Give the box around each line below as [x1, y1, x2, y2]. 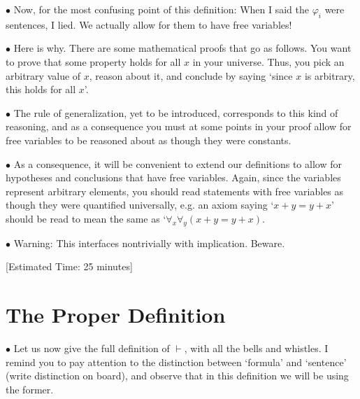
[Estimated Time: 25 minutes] [6, 259, 133, 274]
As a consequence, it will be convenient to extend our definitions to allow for [13, 156, 342, 171]
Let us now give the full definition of [13, 341, 170, 356]
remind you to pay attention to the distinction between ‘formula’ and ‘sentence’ [6, 354, 347, 369]
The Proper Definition [6, 300, 226, 329]
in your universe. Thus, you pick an [192, 54, 345, 69]
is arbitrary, [304, 68, 355, 83]
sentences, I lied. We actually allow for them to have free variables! [6, 17, 292, 31]
